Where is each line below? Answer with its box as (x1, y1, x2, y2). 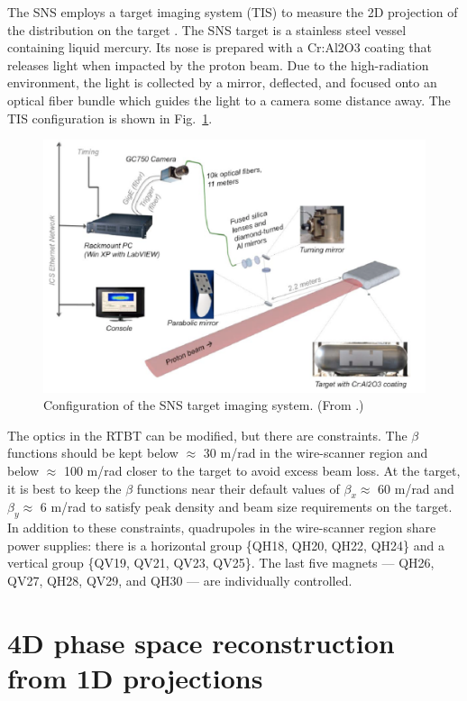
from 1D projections (7, 659, 263, 696)
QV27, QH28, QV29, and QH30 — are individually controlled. (7, 570, 353, 589)
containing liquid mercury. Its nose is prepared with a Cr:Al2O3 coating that (7, 38, 433, 57)
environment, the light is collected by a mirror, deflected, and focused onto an (7, 73, 437, 92)
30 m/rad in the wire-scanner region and (203, 443, 428, 462)
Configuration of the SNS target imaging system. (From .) (43, 396, 364, 414)
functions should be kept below (7, 443, 179, 462)
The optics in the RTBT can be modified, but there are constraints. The (7, 425, 407, 444)
